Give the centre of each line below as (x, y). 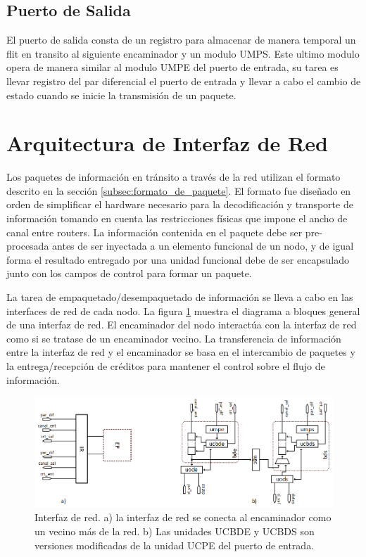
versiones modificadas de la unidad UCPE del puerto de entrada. (175, 545)
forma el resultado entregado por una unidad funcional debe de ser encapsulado (178, 259)
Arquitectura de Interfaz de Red (167, 143)
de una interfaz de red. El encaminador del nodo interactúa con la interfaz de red (182, 325)
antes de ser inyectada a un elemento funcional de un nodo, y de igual (203, 246)
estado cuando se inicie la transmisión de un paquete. (121, 95)
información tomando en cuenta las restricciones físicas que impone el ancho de (177, 218)
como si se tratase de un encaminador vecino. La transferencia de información (174, 338)
